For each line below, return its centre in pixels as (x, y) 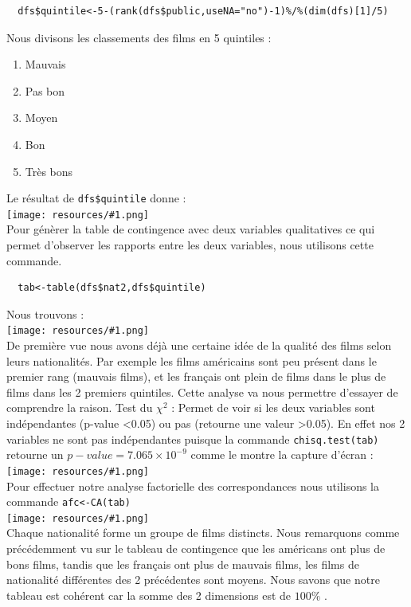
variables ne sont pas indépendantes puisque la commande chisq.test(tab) (193, 439)
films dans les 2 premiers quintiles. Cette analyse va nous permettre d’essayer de (202, 392)
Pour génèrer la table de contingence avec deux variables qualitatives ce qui (191, 229)
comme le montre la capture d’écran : (282, 454)
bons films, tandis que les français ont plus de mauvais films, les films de (183, 564)
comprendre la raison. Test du (80, 407)
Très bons (49, 171)
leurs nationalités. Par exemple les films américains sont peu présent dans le (192, 360)
